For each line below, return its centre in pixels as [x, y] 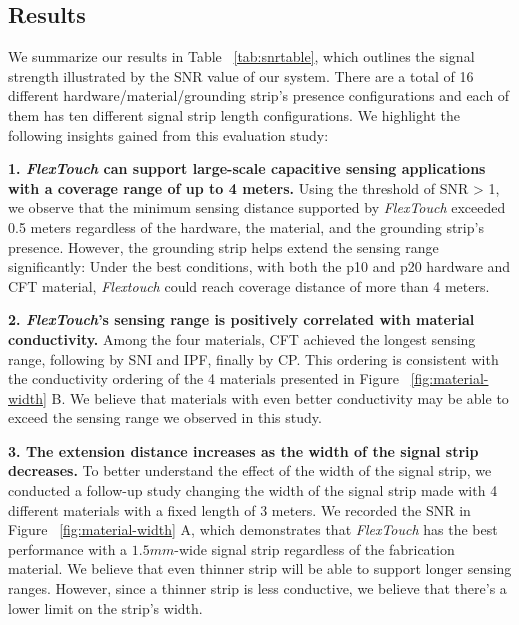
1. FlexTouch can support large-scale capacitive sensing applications [247, 168]
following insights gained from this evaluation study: [168, 134]
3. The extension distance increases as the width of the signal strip [243, 450]
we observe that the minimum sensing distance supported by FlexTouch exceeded [257, 207]
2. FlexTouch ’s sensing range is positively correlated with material [241, 319]
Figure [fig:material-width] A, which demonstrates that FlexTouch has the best [253, 529]
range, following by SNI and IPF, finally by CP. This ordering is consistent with [253, 358]
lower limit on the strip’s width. [105, 607]
